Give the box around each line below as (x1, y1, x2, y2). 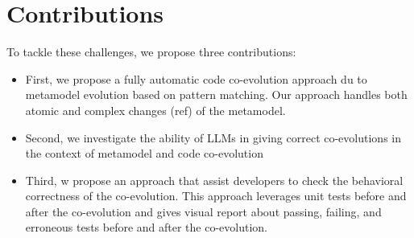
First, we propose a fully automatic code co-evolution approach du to (25, 70, 367, 87)
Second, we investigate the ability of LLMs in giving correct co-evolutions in (25, 129, 401, 146)
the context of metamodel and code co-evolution (25, 145, 263, 162)
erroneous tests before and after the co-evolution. (25, 219, 268, 236)
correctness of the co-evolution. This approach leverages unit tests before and (25, 187, 407, 204)
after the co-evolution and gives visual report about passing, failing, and (25, 203, 382, 220)
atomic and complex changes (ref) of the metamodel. (25, 101, 286, 118)
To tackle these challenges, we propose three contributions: (6, 43, 296, 60)
